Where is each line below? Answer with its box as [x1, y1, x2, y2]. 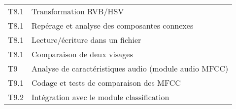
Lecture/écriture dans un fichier [32, 34, 141, 45]
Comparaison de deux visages [32, 48, 133, 60]
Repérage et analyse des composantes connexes [32, 20, 194, 31]
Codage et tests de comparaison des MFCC [32, 77, 181, 88]
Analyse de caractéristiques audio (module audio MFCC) [32, 63, 229, 74]
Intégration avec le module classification [32, 91, 169, 103]
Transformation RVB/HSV [32, 5, 124, 17]
